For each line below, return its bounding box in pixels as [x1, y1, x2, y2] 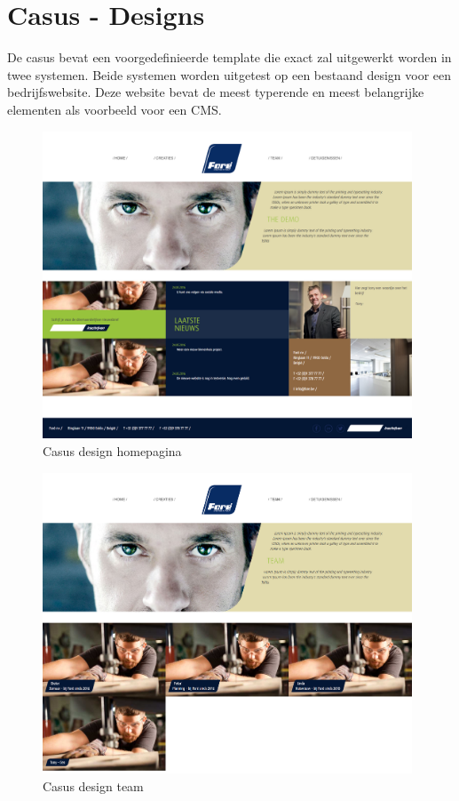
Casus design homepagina [43, 441, 182, 460]
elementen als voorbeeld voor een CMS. [7, 100, 222, 118]
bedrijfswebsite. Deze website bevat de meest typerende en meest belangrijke [7, 83, 424, 101]
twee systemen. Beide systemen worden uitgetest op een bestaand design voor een [7, 65, 452, 84]
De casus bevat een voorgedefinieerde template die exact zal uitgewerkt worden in [7, 48, 452, 67]
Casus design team [43, 776, 144, 795]
